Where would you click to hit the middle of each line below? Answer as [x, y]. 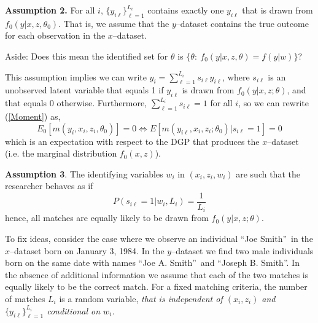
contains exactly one [186, 10]
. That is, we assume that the [114, 23]
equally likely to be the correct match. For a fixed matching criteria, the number [156, 286]
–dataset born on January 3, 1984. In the [87, 250]
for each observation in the [55, 35]
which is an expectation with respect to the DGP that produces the [132, 141]
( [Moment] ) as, [33, 116]
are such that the [268, 173]
